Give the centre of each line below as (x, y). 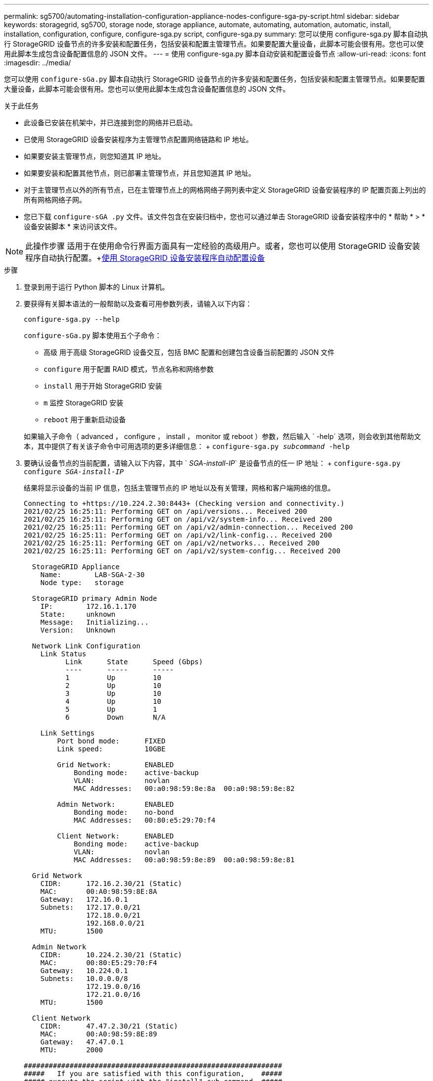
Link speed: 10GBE (111, 749)
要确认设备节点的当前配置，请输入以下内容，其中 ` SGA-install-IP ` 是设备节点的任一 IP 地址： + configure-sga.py (212, 463)
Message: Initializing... (94, 622)
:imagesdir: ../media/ (38, 63)
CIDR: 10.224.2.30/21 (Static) (111, 955)
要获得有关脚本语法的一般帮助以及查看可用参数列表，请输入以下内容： (138, 304)
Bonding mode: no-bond (124, 812)
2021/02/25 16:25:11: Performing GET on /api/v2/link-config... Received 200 (178, 535)
